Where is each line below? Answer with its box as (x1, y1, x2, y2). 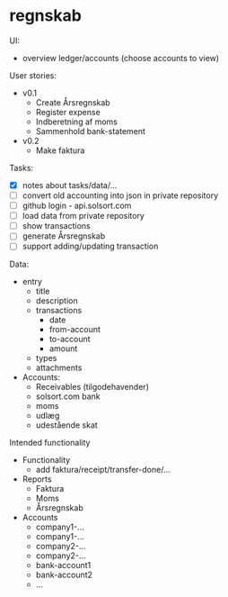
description (35, 295, 78, 306)
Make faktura (35, 145, 85, 156)
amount (48, 343, 78, 354)
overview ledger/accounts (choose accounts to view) (22, 52, 220, 63)
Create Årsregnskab (35, 96, 110, 108)
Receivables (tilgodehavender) (35, 382, 150, 393)
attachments (35, 362, 83, 374)
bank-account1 (35, 560, 92, 571)
